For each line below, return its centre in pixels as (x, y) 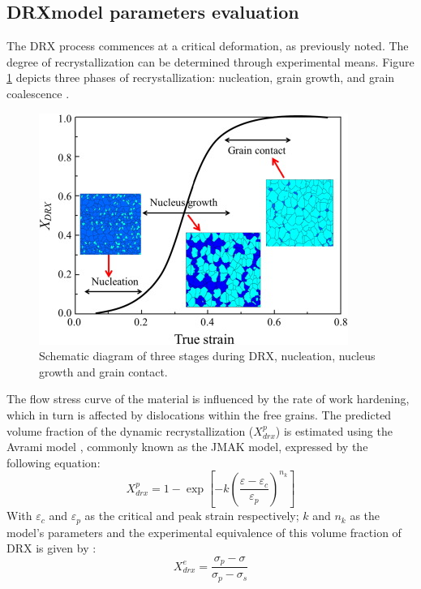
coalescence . (38, 93)
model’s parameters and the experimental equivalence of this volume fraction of (204, 532)
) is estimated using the (334, 430)
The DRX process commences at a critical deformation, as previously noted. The (208, 46)
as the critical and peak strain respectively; (192, 516)
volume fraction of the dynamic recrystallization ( (130, 430)
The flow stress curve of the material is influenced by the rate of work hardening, (208, 399)
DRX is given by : (52, 548)
